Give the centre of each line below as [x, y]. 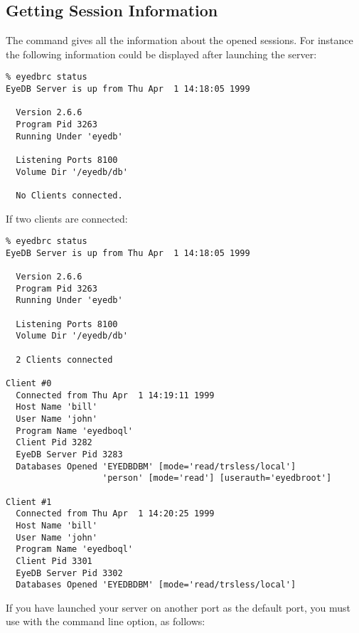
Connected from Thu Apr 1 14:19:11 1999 [115, 395]
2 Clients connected [64, 360]
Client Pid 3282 [54, 443]
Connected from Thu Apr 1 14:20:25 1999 [115, 514]
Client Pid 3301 [54, 561]
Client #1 [29, 502]
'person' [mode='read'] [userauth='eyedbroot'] [217, 478]
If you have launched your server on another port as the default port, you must [178, 607]
